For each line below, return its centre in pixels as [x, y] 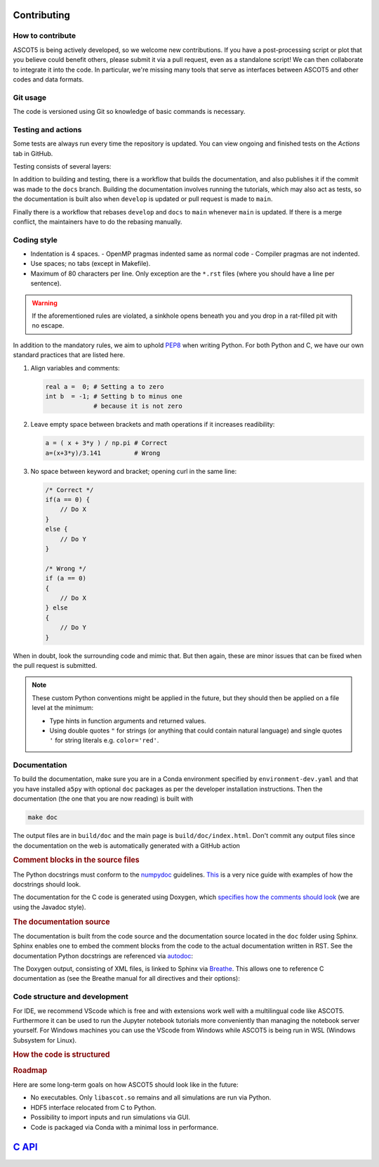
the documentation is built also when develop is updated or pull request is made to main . [143, 199]
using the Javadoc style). [49, 907]
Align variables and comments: [75, 368]
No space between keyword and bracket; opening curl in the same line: [134, 471]
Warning [45, 303]
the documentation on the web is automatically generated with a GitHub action [126, 845]
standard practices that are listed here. [69, 355]
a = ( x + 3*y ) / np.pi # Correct [106, 443]
